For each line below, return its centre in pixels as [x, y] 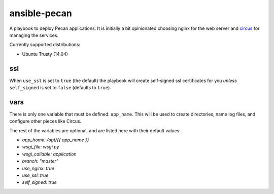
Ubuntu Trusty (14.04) [45, 54]
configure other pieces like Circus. [45, 121]
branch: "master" [40, 161]
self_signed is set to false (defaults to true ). [60, 88]
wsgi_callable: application [49, 154]
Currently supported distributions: [45, 45]
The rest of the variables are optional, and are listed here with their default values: [95, 130]
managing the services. [34, 35]
